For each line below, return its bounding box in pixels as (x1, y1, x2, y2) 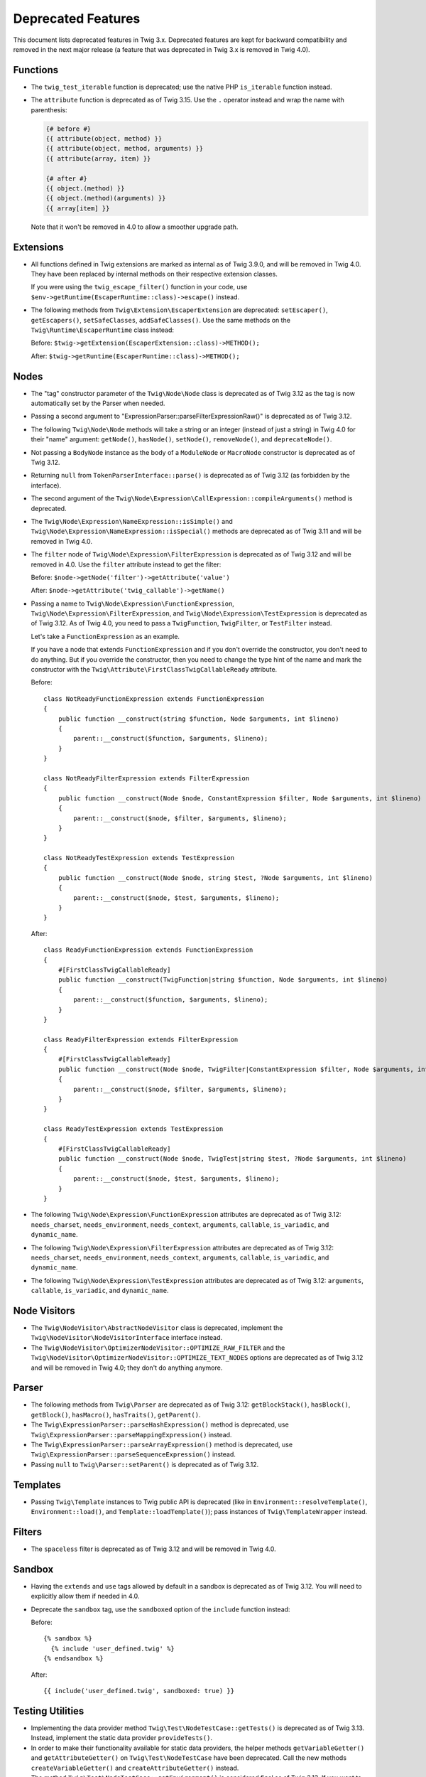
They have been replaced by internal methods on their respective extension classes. (31, 270, 278, 279)
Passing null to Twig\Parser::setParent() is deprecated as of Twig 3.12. (31, 1460, 259, 1469)
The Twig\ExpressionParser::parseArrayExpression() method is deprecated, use (31, 1440, 293, 1449)
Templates (13, 1478, 61, 1491)
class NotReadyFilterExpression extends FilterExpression (43, 774, 250, 782)
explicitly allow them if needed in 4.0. (31, 1592, 140, 1601)
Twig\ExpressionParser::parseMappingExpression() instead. (31, 1430, 232, 1439)
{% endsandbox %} (43, 1655, 104, 1663)
